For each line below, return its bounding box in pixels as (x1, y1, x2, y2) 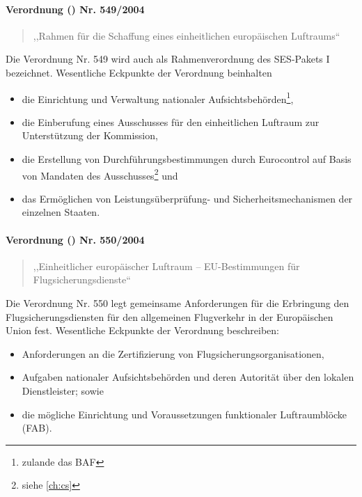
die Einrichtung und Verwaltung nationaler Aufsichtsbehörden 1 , (22, 89, 294, 106)
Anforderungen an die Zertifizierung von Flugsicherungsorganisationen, (22, 346, 324, 361)
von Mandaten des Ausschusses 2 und (22, 166, 178, 182)
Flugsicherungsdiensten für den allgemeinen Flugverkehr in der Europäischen (6, 309, 333, 324)
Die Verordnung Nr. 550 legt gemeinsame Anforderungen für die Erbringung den (6, 296, 349, 310)
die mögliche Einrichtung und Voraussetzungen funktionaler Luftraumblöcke (22, 407, 347, 421)
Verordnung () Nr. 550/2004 (6, 232, 145, 246)
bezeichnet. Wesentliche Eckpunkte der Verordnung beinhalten (6, 65, 272, 79)
